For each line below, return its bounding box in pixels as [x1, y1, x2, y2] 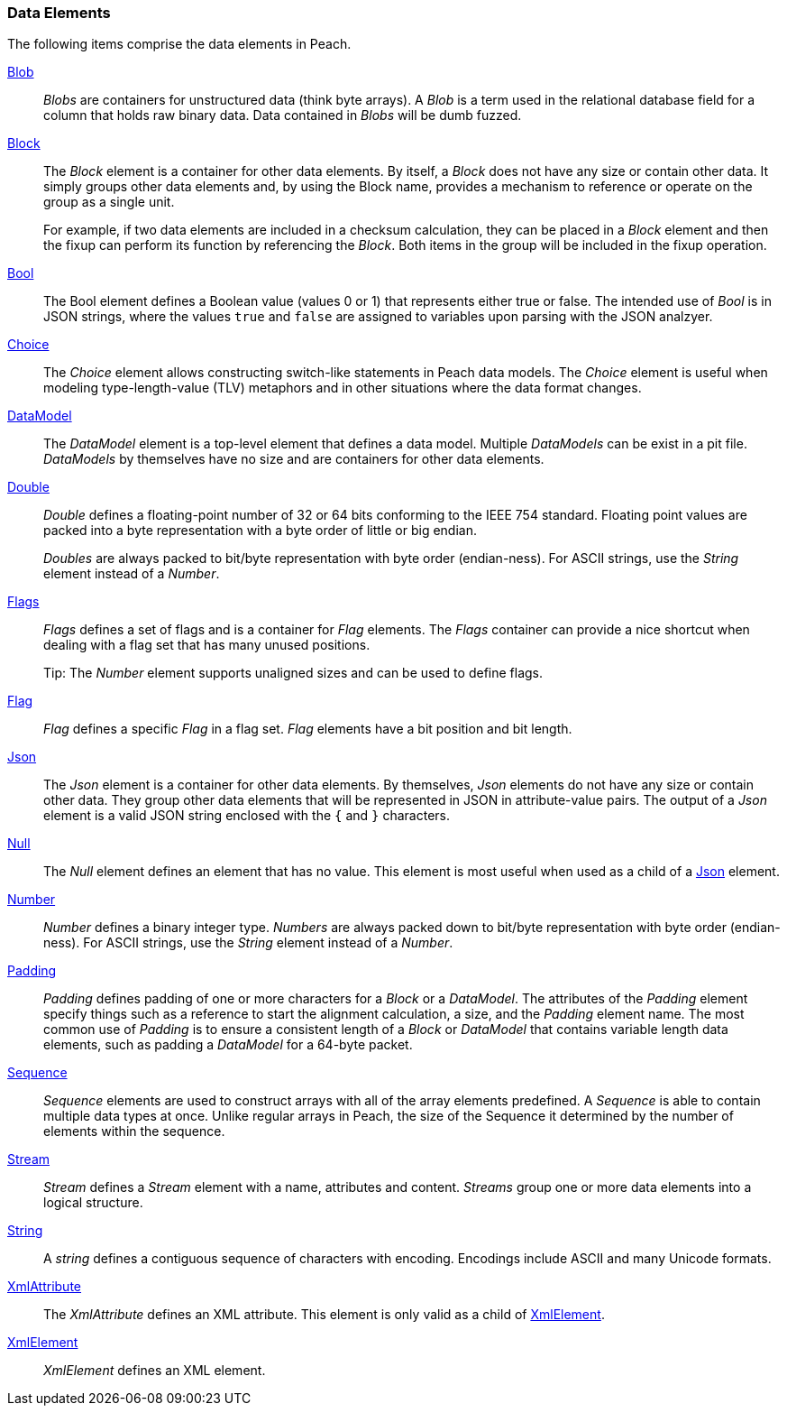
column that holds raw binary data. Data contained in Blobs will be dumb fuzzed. [43, 107, 522, 124]
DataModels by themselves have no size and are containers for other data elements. [43, 451, 544, 467]
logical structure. [43, 1195, 143, 1211]
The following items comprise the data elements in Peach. [7, 36, 352, 52]
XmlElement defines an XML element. [43, 1362, 266, 1379]
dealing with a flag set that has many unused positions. [43, 637, 371, 653]
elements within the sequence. [43, 1123, 225, 1140]
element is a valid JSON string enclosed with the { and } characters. [43, 808, 450, 824]
